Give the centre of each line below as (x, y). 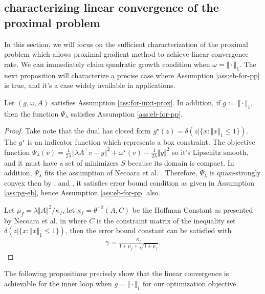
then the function (31, 113)
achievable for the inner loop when (58, 283)
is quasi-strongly (235, 173)
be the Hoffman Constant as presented (193, 209)
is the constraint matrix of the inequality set (166, 220)
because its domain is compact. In (181, 162)
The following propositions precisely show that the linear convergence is (117, 273)
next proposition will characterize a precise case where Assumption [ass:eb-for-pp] (132, 75)
